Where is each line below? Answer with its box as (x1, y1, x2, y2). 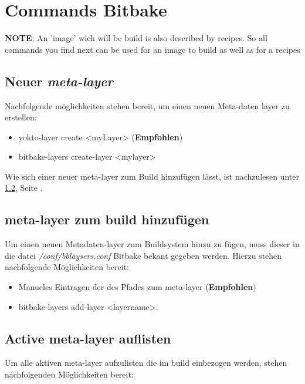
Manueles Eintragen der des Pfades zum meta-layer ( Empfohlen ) (18, 281, 256, 293)
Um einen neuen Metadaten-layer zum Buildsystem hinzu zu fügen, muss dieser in (5, 238, 300, 250)
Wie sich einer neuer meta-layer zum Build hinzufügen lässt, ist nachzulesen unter (5, 170, 299, 182)
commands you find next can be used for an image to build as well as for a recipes (5, 43, 300, 55)
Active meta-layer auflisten (5, 329, 171, 347)
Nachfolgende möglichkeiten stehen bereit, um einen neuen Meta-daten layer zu (5, 99, 290, 112)
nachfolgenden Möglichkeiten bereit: (5, 368, 134, 380)
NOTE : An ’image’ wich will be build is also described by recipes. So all (5, 32, 267, 44)
